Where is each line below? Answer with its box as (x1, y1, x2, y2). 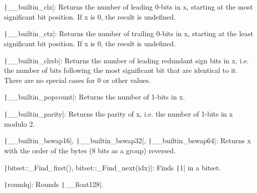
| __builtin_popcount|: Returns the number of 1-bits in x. (4, 91, 185, 102)
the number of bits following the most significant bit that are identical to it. (4, 65, 238, 75)
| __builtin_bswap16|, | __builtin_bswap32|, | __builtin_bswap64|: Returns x (4, 135, 251, 146)
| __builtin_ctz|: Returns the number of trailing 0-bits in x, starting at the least (4, 28, 253, 39)
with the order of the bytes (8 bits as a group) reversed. (4, 145, 176, 155)
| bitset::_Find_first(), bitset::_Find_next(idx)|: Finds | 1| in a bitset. (4, 162, 221, 172)
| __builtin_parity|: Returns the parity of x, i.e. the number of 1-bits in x (4, 109, 233, 119)
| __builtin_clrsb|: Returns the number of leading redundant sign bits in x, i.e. (4, 55, 249, 65)
